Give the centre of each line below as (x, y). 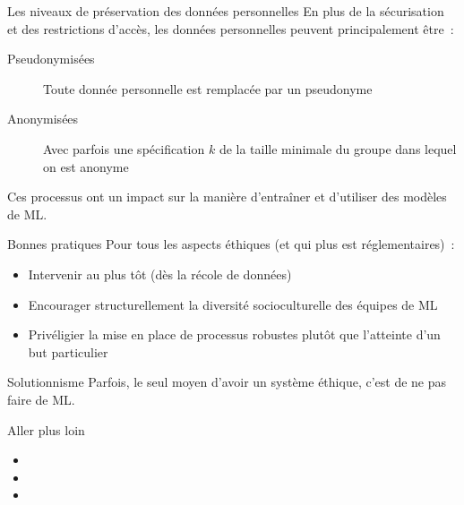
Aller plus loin (46, 429)
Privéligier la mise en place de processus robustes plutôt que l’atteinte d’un (234, 334)
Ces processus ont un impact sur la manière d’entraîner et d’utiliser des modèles (227, 197)
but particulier (68, 351)
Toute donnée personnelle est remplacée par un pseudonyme (208, 88)
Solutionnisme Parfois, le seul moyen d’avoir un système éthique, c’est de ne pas (227, 382)
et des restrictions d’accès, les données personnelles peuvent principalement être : (231, 28)
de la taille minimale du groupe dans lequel (338, 148)
